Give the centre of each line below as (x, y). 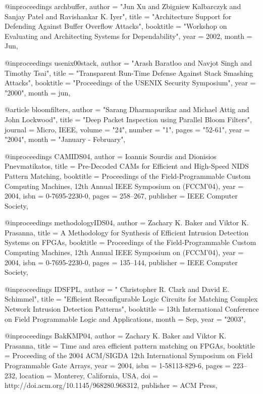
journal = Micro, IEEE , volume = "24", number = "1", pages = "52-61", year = (127, 129)
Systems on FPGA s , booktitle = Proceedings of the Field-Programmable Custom (130, 242)
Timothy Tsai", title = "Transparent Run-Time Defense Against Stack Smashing (129, 72)
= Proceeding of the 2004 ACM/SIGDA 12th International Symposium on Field (129, 355)
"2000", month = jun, (38, 92)
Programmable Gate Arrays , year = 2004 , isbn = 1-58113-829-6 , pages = (118, 365)
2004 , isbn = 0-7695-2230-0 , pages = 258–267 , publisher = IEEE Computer (121, 196)
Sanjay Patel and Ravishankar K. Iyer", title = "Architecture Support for (118, 16)
